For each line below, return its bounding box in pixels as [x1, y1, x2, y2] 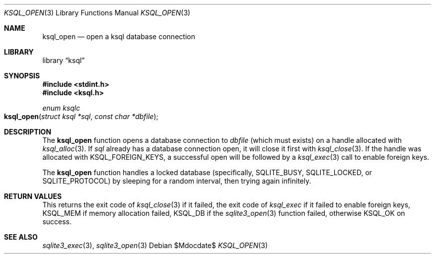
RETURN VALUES [4, 192, 62, 200]
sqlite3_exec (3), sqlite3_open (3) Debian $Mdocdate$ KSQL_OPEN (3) [42, 241, 268, 250]
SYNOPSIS [4, 71, 40, 80]
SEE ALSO [4, 233, 38, 241]
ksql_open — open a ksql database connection [42, 32, 195, 41]
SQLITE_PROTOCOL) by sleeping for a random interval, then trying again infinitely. [42, 177, 311, 185]
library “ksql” [42, 56, 85, 64]
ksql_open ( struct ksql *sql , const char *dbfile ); [4, 112, 158, 121]
